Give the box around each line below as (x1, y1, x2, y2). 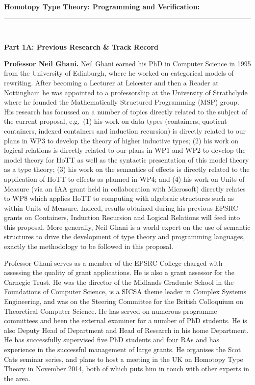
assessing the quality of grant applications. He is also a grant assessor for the (4, 267, 234, 277)
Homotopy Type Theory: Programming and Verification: (4, 1, 200, 11)
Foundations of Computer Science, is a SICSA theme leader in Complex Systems (4, 286, 247, 297)
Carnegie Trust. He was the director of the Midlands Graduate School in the (4, 276, 234, 287)
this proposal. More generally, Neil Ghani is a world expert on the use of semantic (4, 221, 251, 232)
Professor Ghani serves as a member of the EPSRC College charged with (4, 257, 223, 268)
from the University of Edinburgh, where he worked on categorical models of (4, 68, 234, 78)
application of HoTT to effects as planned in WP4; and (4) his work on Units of (4, 173, 245, 184)
